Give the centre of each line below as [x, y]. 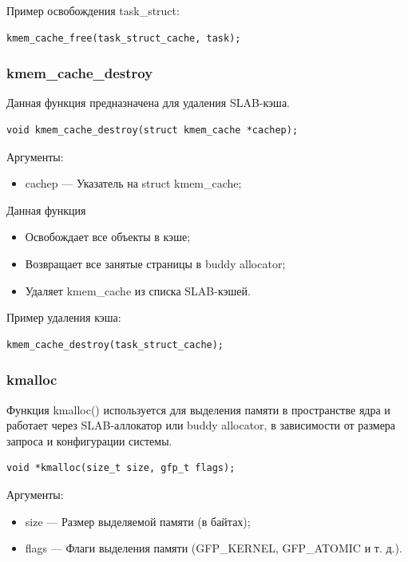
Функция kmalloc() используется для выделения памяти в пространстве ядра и [198, 409]
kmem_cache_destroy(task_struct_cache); [115, 344]
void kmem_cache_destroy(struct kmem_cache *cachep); [153, 130]
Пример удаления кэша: [64, 317]
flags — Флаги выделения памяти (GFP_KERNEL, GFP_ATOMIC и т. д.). [214, 548]
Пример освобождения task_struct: [93, 10]
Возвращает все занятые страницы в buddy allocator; [155, 263]
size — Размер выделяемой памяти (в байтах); [138, 521]
